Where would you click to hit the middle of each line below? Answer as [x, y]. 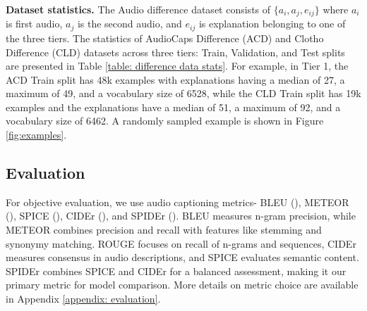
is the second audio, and [130, 24]
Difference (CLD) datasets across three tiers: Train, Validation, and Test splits [175, 52]
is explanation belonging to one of [272, 24]
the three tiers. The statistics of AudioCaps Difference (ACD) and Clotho [165, 38]
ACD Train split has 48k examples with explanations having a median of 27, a [175, 79]
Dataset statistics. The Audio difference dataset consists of [138, 9]
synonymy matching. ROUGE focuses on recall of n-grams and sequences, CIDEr [181, 243]
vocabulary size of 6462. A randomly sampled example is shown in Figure [165, 121]
